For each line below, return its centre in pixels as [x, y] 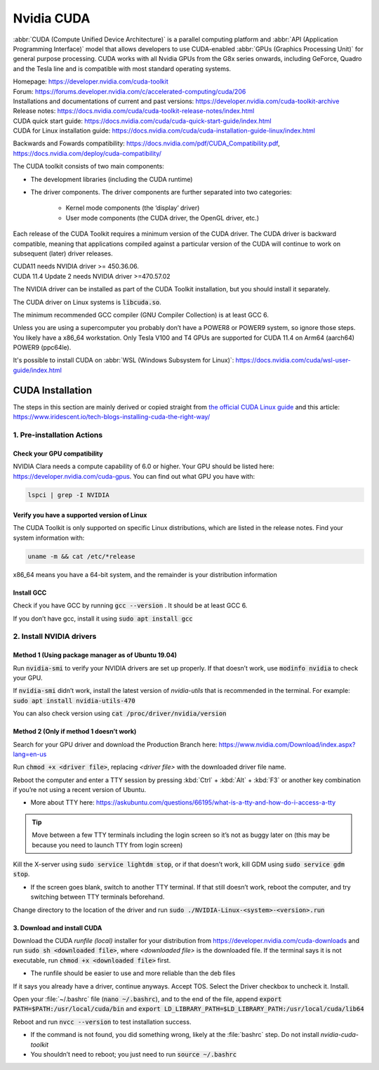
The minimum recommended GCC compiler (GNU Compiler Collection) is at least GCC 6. [141, 315]
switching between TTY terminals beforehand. [98, 897]
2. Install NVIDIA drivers [55, 637]
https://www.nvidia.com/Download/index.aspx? [287, 744]
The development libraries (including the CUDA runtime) [112, 179]
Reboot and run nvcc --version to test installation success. [102, 1022]
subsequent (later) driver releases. [63, 253]
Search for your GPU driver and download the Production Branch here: [115, 744]
